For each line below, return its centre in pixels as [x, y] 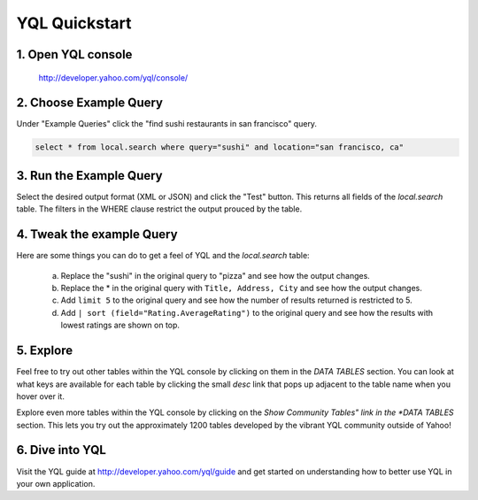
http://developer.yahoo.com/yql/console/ [113, 77]
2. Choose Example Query [90, 103]
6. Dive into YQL [61, 450]
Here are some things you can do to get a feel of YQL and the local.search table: [163, 256]
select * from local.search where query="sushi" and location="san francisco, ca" [220, 147]
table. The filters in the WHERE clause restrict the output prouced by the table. [159, 209]
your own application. [56, 483]
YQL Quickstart [74, 23]
